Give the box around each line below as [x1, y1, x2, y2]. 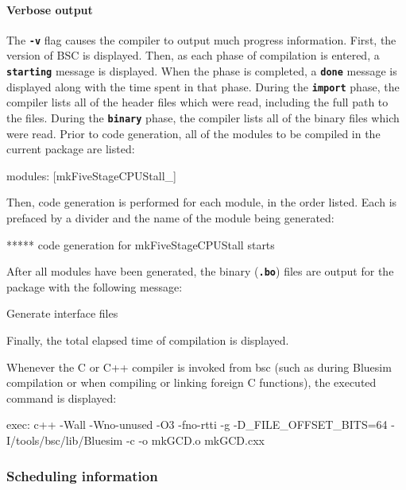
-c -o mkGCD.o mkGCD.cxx [126, 431, 265, 448]
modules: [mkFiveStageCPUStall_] [6, 167, 176, 183]
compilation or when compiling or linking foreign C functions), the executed [6, 374, 377, 391]
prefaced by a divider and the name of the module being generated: [6, 209, 334, 226]
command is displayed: [6, 389, 117, 406]
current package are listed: [6, 141, 135, 157]
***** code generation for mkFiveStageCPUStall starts [6, 236, 275, 253]
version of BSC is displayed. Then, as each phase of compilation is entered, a [6, 47, 380, 64]
